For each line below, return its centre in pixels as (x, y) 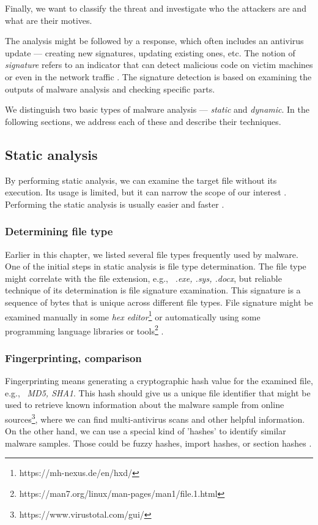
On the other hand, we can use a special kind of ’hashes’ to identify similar (146, 431)
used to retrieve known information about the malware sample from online (145, 405)
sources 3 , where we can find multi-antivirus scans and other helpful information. (155, 418)
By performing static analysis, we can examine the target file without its (141, 180)
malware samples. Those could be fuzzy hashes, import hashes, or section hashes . (158, 443)
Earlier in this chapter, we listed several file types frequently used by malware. (152, 254)
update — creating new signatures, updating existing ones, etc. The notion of (150, 52)
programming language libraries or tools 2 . (84, 330)
